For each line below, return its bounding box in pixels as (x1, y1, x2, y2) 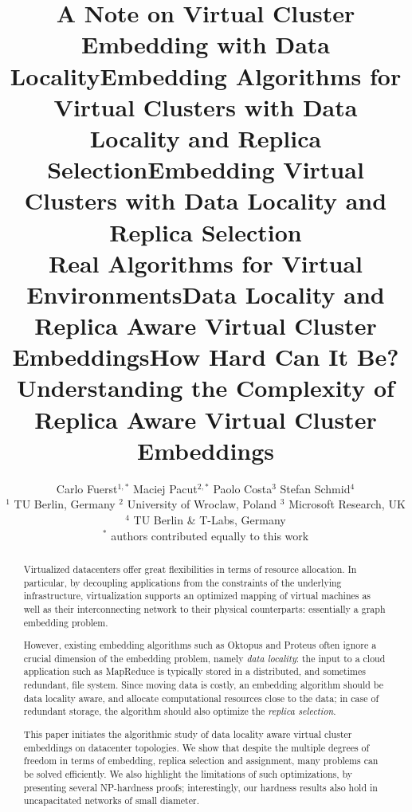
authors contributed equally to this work (111, 527, 309, 543)
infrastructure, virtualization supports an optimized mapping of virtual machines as (23, 589, 371, 602)
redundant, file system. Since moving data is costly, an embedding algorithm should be (23, 678, 384, 692)
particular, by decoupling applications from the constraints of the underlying (23, 575, 342, 589)
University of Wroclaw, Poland (127, 496, 277, 512)
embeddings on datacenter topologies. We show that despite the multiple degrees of (23, 740, 370, 754)
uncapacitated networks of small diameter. (23, 794, 199, 807)
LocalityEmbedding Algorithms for (10, 59, 402, 92)
